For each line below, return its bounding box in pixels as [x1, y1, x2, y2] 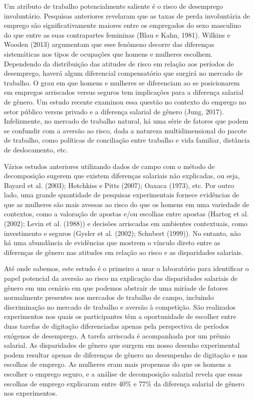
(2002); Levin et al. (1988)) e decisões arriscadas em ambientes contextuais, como [4, 218, 248, 229]
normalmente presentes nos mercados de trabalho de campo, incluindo [4, 292, 214, 302]
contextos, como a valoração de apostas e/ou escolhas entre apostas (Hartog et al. [4, 209, 249, 219]
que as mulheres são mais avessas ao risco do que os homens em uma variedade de [4, 199, 250, 209]
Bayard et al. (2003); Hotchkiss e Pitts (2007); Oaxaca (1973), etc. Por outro [4, 180, 234, 190]
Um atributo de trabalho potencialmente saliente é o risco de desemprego [4, 1, 223, 11]
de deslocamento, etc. [4, 144, 68, 154]
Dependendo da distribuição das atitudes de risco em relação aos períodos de [4, 58, 234, 68]
